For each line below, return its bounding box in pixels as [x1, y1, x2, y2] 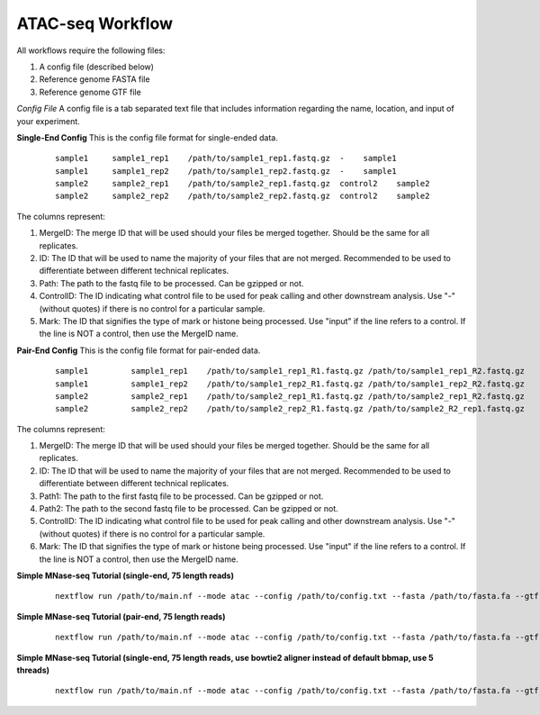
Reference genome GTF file [39, 86, 141, 97]
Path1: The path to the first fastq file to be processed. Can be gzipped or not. [39, 491, 324, 502]
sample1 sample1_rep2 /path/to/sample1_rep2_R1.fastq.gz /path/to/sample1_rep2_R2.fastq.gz [55, 378, 526, 389]
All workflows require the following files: [16, 45, 166, 56]
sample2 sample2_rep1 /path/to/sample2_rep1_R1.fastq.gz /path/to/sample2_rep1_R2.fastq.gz [55, 391, 526, 401]
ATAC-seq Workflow [16, 14, 174, 33]
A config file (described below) [39, 61, 155, 72]
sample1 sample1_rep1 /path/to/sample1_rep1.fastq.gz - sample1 [55, 153, 397, 164]
